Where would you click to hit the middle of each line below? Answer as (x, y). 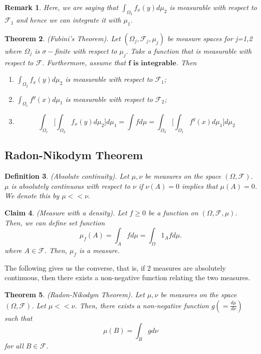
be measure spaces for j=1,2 (210, 38)
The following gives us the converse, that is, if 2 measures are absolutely (115, 267)
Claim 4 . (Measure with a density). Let (66, 212)
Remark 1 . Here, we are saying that (62, 7)
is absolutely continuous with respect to (71, 186)
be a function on (173, 212)
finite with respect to (86, 51)
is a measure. (99, 250)
